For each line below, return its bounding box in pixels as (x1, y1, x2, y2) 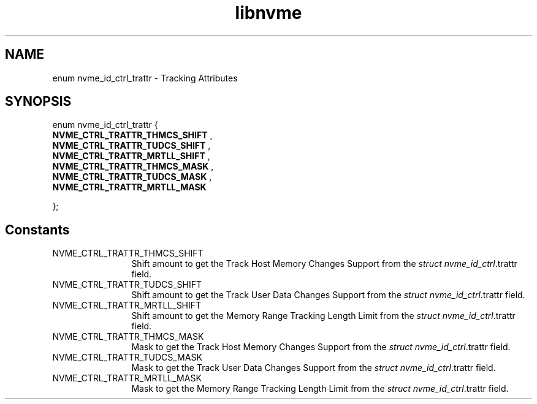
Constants (5, 222, 70, 238)
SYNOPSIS (5, 94, 72, 110)
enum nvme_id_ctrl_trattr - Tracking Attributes (52, 72, 238, 83)
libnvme (235, 2, 302, 23)
